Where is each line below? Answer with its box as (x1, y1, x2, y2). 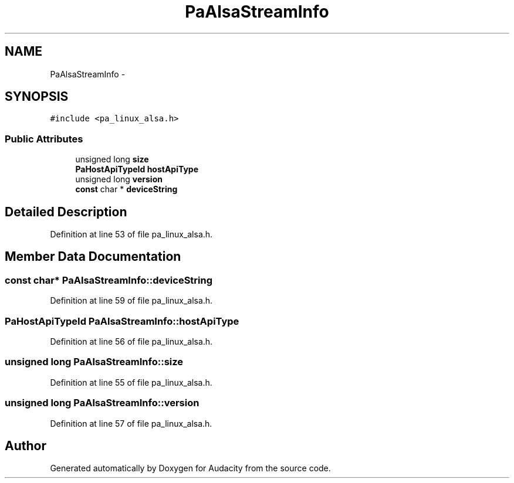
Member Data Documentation (5, 249, 181, 264)
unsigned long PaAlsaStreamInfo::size (5, 356, 184, 368)
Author (5, 438, 46, 453)
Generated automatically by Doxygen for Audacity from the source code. (50, 463, 331, 474)
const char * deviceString (75, 184, 178, 195)
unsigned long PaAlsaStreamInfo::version (5, 397, 199, 409)
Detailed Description (5, 204, 127, 219)
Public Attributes (5, 132, 83, 145)
